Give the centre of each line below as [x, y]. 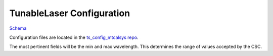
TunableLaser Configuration [70, 13]
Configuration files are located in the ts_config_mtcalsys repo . [74, 37]
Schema [18, 28]
